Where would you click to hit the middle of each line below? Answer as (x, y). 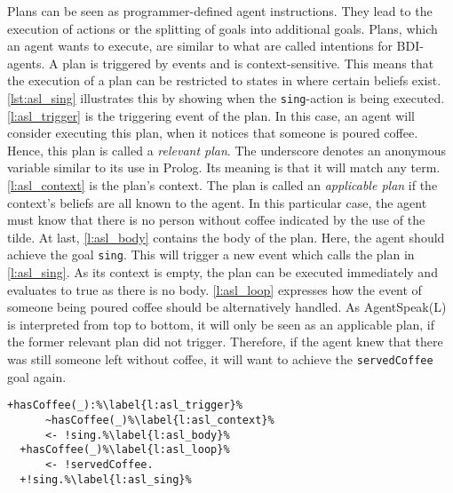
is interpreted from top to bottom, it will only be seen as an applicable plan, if (221, 324)
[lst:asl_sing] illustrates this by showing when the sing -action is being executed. (226, 97)
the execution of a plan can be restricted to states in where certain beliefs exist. (224, 80)
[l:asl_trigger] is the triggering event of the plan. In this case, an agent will (211, 115)
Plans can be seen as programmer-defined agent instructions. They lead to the (220, 11)
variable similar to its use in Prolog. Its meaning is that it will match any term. (224, 167)
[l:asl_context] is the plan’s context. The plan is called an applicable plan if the (223, 185)
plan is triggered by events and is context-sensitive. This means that (248, 63)
